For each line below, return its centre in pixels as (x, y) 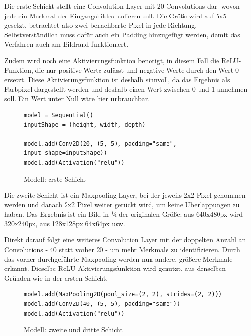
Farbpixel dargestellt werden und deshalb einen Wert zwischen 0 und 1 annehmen (126, 89)
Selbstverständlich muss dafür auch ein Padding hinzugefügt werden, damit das (122, 34)
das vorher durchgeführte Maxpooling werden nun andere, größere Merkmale (118, 259)
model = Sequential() (59, 115)
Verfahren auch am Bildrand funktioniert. (67, 44)
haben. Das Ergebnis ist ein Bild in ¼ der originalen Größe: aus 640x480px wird (124, 214)
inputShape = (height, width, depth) (85, 125)
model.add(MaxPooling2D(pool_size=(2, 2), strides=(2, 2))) (123, 294)
